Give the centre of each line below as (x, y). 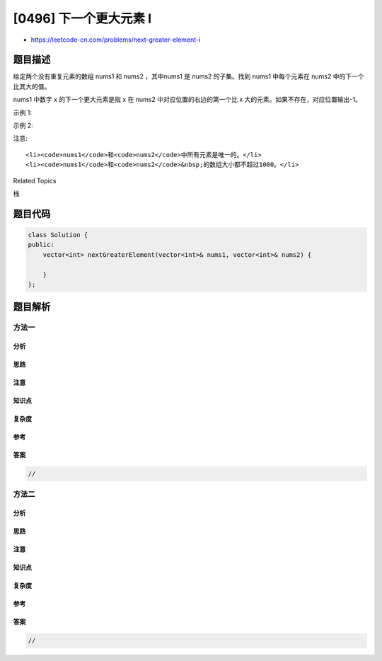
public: (41, 245)
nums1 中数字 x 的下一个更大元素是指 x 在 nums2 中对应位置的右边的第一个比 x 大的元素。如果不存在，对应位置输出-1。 (187, 100)
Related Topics (35, 180)
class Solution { (58, 235)
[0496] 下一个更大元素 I (82, 18)
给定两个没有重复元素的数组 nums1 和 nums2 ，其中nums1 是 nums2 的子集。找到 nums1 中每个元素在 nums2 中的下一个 (189, 76)
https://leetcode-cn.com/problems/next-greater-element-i (116, 40)
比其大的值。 (32, 86)
